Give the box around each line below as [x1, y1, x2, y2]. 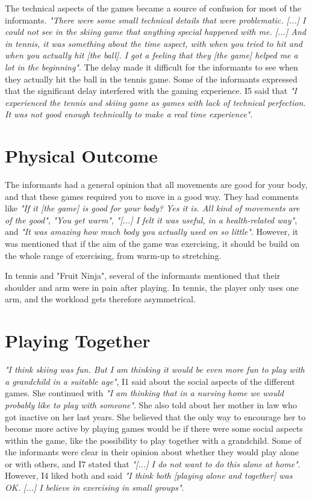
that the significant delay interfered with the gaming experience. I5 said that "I [5, 84, 297, 97]
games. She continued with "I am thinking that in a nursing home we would [5, 387, 284, 399]
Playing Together [5, 328, 151, 353]
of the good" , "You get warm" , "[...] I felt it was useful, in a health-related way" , [5, 213, 298, 226]
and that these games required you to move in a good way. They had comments [5, 190, 299, 202]
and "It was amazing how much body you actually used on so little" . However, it [5, 225, 299, 238]
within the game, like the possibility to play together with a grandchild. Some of [5, 434, 302, 446]
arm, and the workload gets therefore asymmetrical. [5, 293, 196, 305]
